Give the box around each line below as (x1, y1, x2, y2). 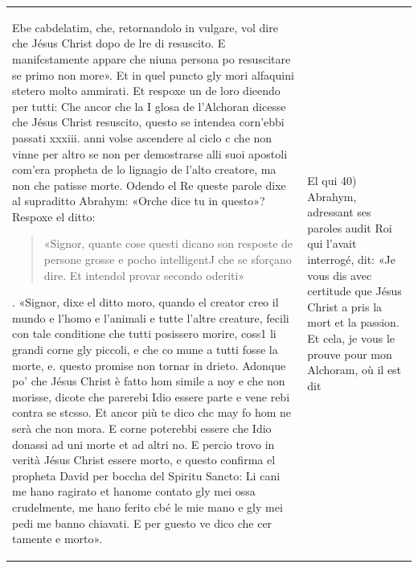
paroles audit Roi (307, 219, 392, 236)
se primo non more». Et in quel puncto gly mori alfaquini (12, 66, 294, 83)
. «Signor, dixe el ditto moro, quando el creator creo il (12, 294, 279, 311)
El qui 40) (307, 172, 357, 189)
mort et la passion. (307, 314, 400, 331)
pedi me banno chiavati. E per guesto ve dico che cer (12, 514, 273, 531)
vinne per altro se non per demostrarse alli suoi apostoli (12, 145, 288, 162)
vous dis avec (307, 266, 372, 283)
